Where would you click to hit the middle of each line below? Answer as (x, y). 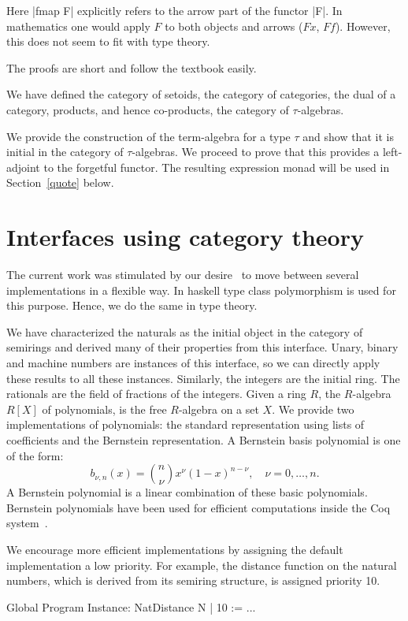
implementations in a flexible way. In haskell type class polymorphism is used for (201, 290)
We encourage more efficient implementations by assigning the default (175, 549)
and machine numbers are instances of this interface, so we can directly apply (193, 363)
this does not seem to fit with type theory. (108, 41)
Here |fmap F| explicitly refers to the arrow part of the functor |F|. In (174, 10)
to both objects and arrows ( (234, 26)
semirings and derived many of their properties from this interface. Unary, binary (202, 347)
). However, (363, 26)
